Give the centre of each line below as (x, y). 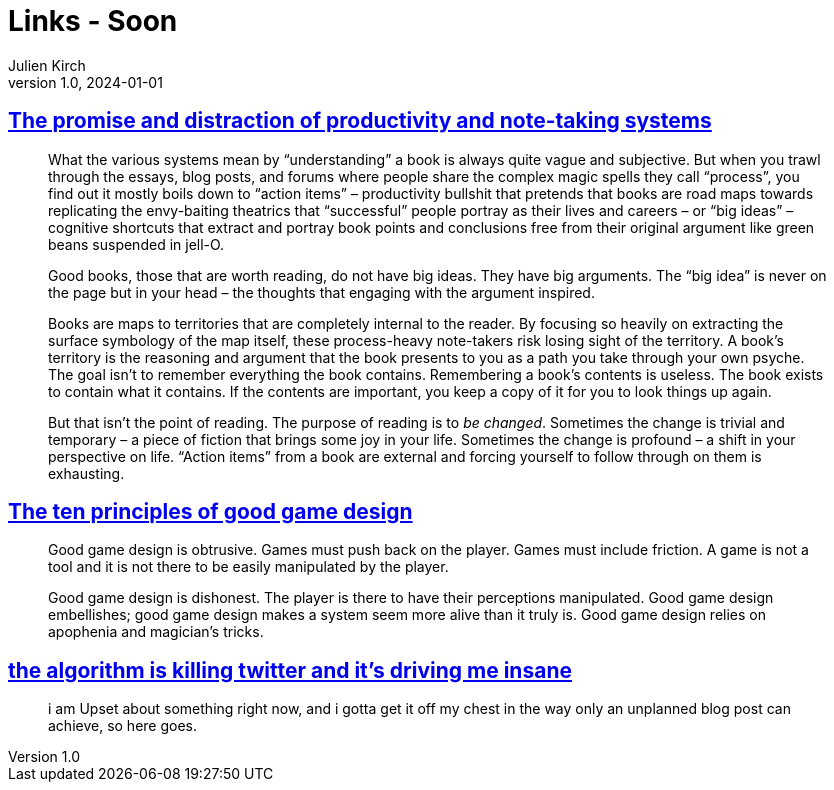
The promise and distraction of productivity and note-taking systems (360, 121)
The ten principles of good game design (210, 512)
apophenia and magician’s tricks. (156, 632)
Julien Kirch (47, 65)
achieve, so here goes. (123, 726)
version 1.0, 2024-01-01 (85, 82)
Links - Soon (93, 21)
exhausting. (86, 473)
